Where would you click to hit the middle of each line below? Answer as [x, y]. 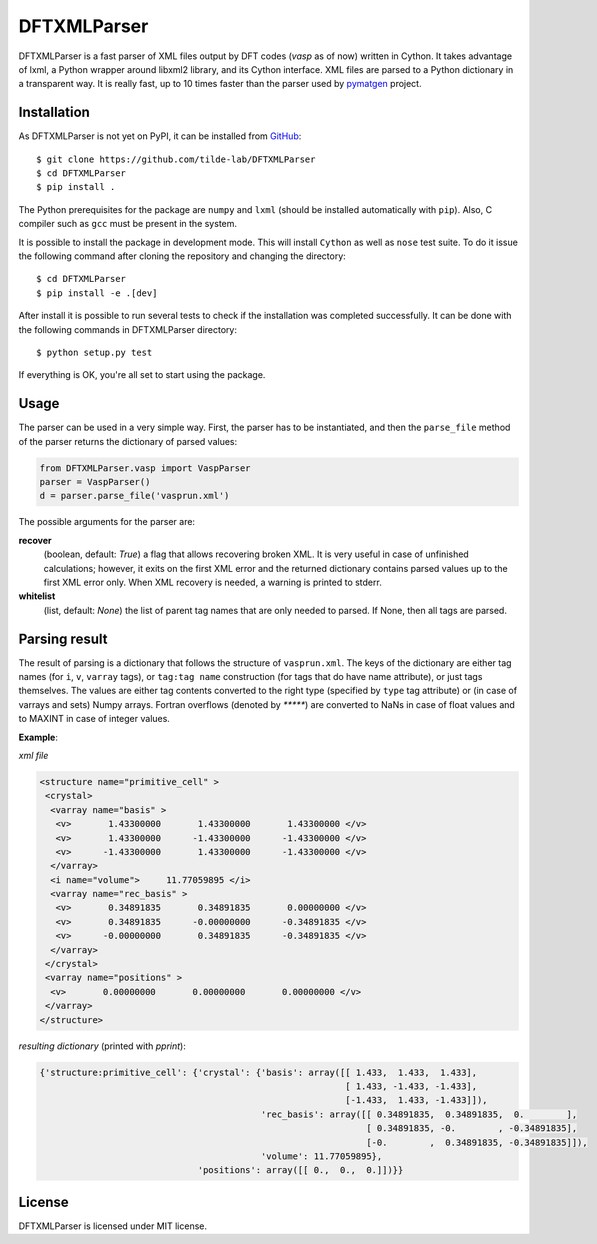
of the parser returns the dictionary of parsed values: [128, 441]
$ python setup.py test [94, 352]
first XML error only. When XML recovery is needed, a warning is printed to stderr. [212, 582]
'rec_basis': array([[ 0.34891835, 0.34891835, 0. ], [419, 1114]
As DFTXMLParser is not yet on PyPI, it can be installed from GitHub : [160, 136]
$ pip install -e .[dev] [97, 293]
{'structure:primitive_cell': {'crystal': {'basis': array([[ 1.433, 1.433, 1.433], [258, 1072]
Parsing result [63, 638]
